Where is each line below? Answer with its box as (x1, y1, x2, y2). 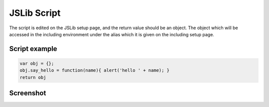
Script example (9, 45, 57, 53)
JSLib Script (9, 7, 61, 18)
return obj (19, 74, 46, 80)
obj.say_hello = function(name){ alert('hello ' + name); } (19, 67, 170, 73)
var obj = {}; (19, 60, 54, 66)
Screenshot (9, 89, 46, 98)
